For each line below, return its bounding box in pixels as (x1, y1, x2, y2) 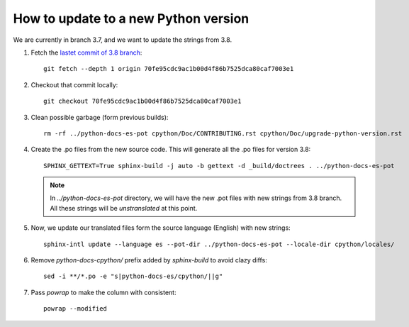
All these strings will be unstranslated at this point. (50, 204, 198, 212)
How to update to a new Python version (13, 11, 250, 26)
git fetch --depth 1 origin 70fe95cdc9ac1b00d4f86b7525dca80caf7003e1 (43, 65, 294, 73)
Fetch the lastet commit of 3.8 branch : (30, 48, 142, 57)
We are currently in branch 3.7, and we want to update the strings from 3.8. (13, 35, 232, 44)
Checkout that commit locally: (30, 80, 118, 89)
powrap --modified (43, 305, 108, 313)
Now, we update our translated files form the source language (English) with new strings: (30, 223, 291, 232)
